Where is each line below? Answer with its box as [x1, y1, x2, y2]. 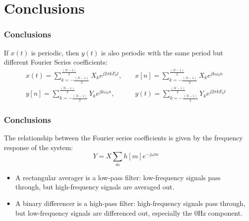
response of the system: [4, 142, 73, 152]
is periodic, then [31, 47, 79, 57]
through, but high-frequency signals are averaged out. [15, 182, 174, 192]
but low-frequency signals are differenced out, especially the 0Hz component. [15, 207, 243, 218]
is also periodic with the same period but [101, 47, 223, 57]
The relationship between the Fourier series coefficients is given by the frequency [4, 133, 243, 143]
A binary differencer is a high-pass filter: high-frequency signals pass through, [15, 198, 246, 208]
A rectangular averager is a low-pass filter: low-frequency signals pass [15, 172, 221, 182]
